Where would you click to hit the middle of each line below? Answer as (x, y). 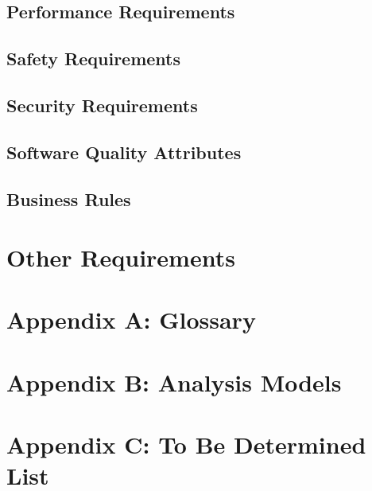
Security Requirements (102, 105)
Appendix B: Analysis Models (174, 382)
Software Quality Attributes (124, 152)
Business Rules (69, 199)
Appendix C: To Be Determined (186, 444)
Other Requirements (121, 257)
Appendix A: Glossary (131, 320)
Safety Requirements (94, 58)
